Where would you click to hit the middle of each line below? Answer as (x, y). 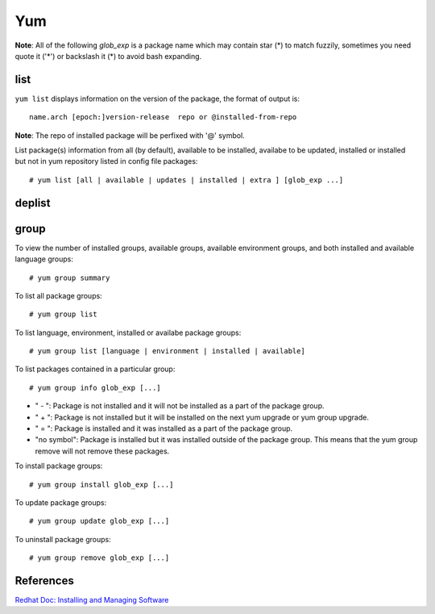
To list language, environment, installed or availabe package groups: (128, 332)
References (44, 581)
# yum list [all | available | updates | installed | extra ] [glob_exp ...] (186, 180)
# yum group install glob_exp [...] (101, 485)
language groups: (44, 259)
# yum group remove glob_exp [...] (99, 558)
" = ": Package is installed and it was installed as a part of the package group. (164, 428)
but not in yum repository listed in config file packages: (106, 161)
